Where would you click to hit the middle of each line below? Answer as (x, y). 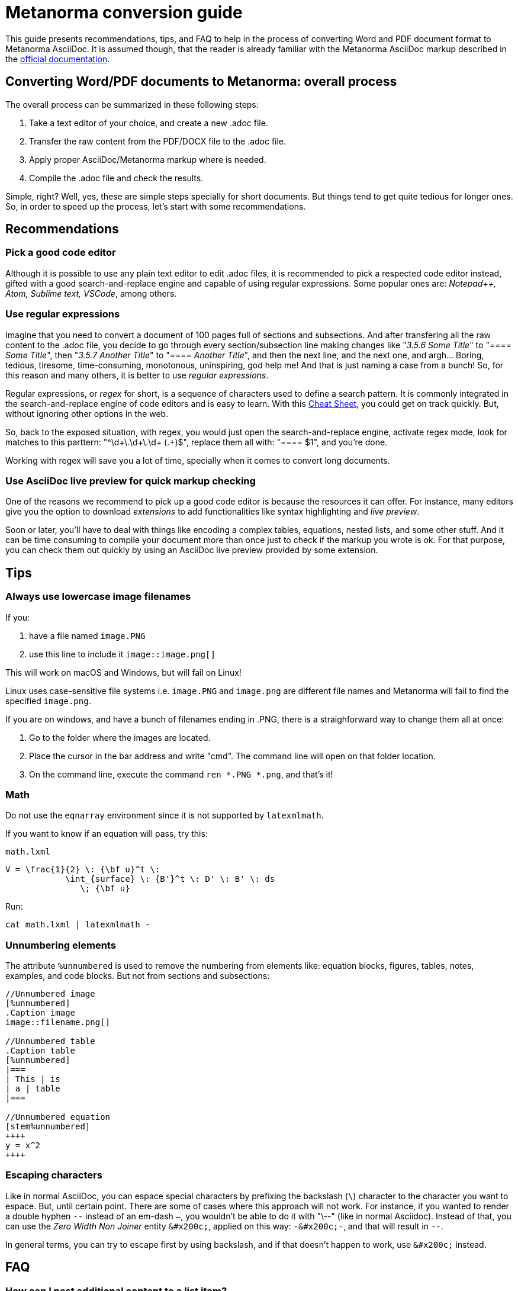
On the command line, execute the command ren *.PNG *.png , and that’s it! (181, 774)
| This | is (33, 1079)
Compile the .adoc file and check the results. (116, 178)
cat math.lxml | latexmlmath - (78, 925)
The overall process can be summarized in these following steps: (132, 104)
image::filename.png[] (58, 1022)
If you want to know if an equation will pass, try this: (107, 834)
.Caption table (41, 1051)
